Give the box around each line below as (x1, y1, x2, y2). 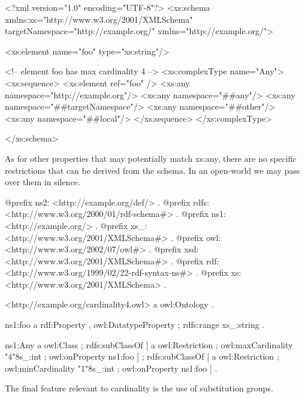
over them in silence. (5, 176, 80, 188)
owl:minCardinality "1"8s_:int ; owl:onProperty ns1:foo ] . (5, 361, 218, 374)
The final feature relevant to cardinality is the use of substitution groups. (5, 382, 273, 394)
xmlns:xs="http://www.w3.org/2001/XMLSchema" (5, 13, 193, 25)
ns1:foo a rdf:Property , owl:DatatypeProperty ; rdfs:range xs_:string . (5, 318, 265, 331)
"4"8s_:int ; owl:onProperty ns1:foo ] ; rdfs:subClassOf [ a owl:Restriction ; (5, 350, 279, 363)
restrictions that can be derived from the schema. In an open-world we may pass (5, 164, 300, 176)
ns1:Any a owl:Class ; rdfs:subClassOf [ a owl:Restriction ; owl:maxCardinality (5, 338, 293, 351)
